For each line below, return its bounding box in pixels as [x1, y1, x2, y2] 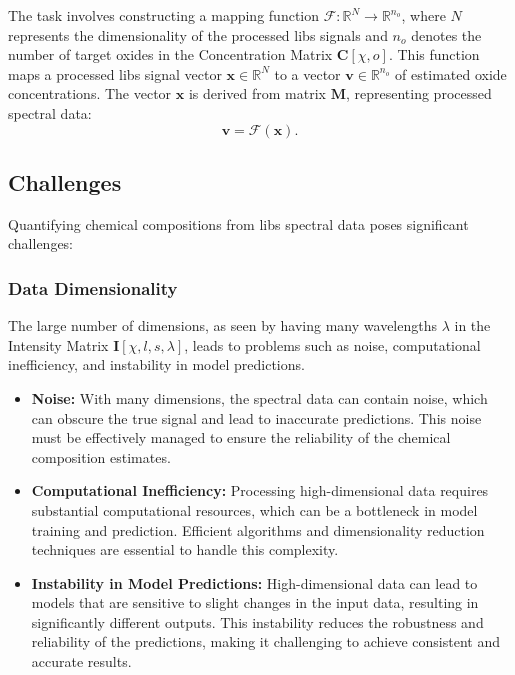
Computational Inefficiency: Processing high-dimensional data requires [31, 480, 489, 501]
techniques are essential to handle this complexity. [31, 539, 339, 560]
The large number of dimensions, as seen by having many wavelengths [8, 315, 437, 336]
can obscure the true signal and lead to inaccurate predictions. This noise [31, 407, 482, 428]
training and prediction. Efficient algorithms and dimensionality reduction [31, 519, 485, 540]
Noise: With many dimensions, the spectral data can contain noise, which [31, 387, 488, 408]
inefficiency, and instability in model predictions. [8, 354, 305, 375]
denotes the [411, 24, 482, 45]
